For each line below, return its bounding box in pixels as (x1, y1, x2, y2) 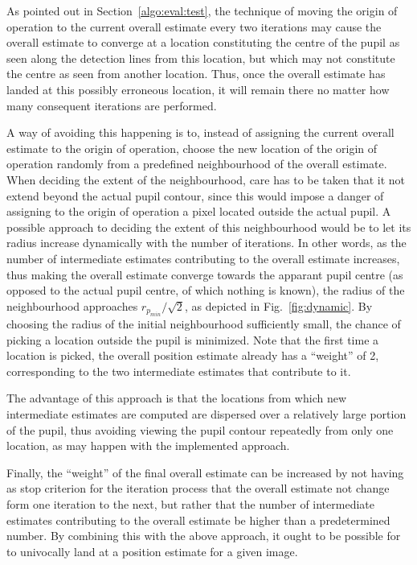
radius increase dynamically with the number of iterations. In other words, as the (6, 234, 407, 251)
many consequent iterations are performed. (6, 97, 217, 113)
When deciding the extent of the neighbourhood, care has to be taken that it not (6, 171, 406, 188)
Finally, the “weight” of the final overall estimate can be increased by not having (6, 464, 404, 480)
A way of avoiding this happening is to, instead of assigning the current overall (6, 124, 395, 141)
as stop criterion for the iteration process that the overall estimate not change (6, 480, 390, 497)
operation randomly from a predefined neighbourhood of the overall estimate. (6, 155, 387, 172)
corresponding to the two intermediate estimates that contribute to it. (6, 362, 351, 379)
